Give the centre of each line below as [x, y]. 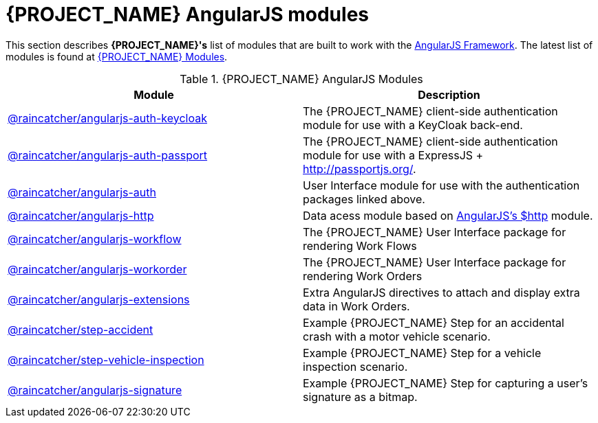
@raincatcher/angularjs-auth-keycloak [107, 118]
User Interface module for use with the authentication [441, 185]
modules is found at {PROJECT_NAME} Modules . [117, 56]
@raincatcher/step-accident [81, 329]
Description [449, 94]
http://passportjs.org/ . [360, 169]
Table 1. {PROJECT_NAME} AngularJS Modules [301, 79]
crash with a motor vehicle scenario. [397, 336]
